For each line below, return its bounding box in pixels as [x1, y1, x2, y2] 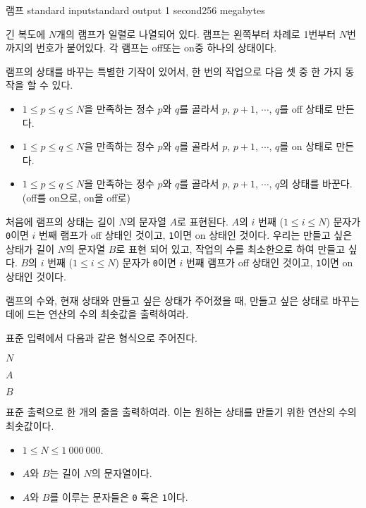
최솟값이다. [6, 419, 54, 433]
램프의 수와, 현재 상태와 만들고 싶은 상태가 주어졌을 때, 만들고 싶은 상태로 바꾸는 [6, 292, 360, 307]
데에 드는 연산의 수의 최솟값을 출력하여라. [6, 306, 189, 321]
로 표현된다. [176, 213, 228, 228]
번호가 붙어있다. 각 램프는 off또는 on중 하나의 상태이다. [36, 40, 277, 55]
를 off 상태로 [279, 101, 334, 116]
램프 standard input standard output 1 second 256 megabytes [6, 3, 265, 17]
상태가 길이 [6, 241, 55, 256]
